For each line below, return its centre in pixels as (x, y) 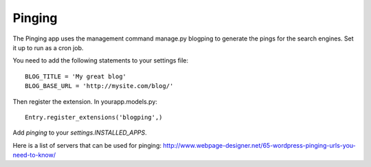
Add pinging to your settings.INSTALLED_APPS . (80, 133)
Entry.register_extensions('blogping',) (94, 117)
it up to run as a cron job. (48, 47)
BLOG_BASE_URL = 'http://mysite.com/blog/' (99, 86)
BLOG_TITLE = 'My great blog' (76, 76)
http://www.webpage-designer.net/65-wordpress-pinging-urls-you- (259, 145)
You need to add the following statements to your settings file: (101, 60)
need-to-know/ (34, 155)
